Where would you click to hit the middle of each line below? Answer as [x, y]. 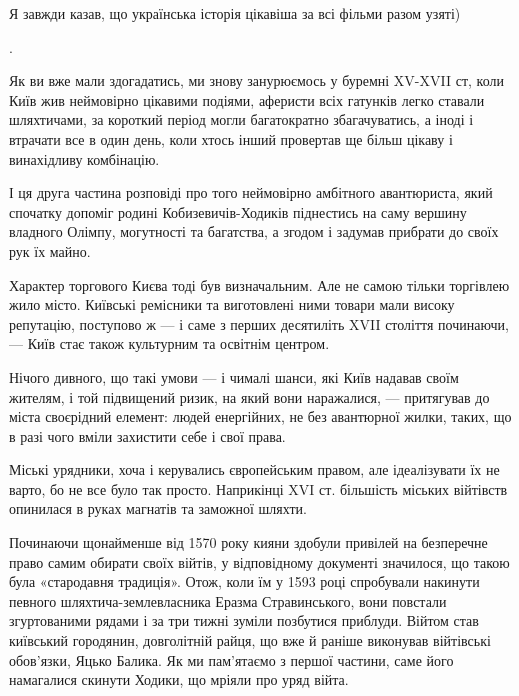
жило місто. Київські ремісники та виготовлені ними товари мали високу [232, 304]
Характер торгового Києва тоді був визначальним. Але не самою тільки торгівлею [259, 284]
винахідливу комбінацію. [84, 158]
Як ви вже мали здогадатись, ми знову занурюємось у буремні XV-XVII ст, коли [256, 80]
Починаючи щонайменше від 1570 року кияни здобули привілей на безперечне [248, 542]
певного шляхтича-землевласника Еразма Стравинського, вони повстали [228, 600]
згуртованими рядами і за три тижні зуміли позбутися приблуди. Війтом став [244, 620]
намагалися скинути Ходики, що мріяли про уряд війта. [179, 679]
